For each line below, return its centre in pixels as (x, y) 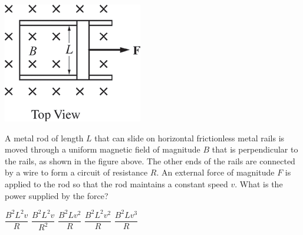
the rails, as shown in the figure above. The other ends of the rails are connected (150, 160)
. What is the (259, 183)
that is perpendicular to (255, 149)
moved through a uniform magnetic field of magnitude (103, 149)
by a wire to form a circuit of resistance (76, 172)
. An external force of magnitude (215, 172)
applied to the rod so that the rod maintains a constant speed (116, 183)
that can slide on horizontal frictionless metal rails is (190, 138)
